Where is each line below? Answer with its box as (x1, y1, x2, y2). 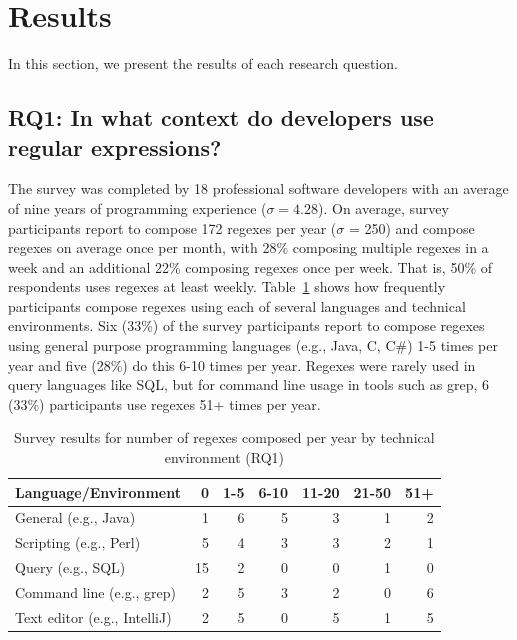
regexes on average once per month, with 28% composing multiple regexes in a (8, 237, 489, 258)
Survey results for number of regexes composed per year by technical (14, 427, 435, 448)
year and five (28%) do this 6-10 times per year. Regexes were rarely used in (8, 354, 476, 375)
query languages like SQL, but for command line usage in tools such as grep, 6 (8, 374, 489, 395)
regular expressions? (8, 131, 222, 162)
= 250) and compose (348, 217, 475, 238)
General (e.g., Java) (15, 507, 136, 528)
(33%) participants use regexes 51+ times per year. (8, 393, 321, 414)
